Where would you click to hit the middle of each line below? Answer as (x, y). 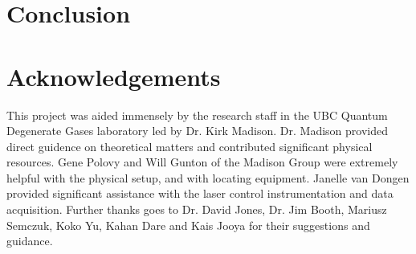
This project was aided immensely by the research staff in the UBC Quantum (197, 115)
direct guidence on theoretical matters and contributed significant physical (190, 146)
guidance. (30, 241)
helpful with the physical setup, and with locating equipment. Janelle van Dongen (208, 177)
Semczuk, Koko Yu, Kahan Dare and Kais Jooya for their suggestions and (188, 225)
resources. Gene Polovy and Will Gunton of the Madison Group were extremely (202, 162)
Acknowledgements (114, 76)
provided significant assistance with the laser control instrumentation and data (200, 193)
